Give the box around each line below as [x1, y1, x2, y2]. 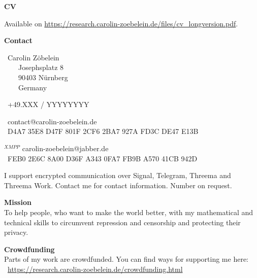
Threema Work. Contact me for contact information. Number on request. [4, 180, 232, 190]
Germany [18, 82, 47, 92]
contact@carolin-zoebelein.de [7, 116, 97, 126]
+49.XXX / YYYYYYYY [7, 99, 89, 110]
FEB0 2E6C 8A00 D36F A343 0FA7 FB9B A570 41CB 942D [7, 153, 198, 163]
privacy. [4, 227, 28, 237]
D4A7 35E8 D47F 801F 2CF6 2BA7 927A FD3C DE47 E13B [7, 126, 199, 136]
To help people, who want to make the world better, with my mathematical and [4, 206, 253, 217]
